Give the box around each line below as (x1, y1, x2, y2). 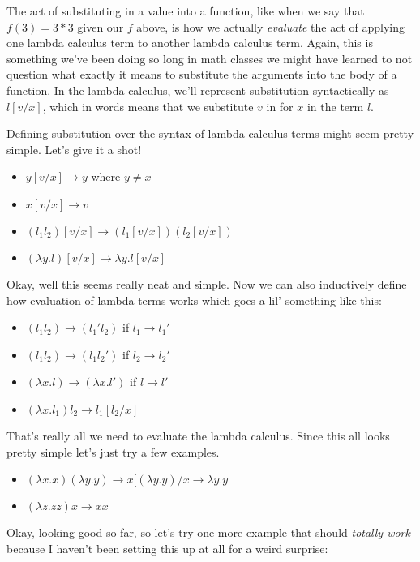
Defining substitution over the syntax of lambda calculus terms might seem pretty (6, 125, 414, 142)
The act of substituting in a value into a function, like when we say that (6, 2, 365, 19)
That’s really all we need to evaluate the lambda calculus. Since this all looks (6, 427, 390, 444)
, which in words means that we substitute (42, 97, 254, 114)
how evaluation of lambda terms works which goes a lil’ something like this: (6, 291, 382, 308)
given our (77, 18, 124, 35)
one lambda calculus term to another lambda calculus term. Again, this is (6, 34, 373, 51)
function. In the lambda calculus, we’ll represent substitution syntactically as (6, 81, 389, 98)
